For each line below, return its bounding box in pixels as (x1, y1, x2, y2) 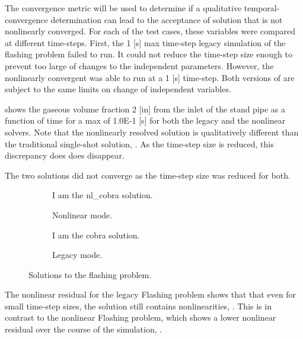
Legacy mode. (52, 248, 103, 261)
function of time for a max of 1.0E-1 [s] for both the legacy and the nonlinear (5, 114, 286, 127)
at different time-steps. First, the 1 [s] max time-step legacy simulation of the (5, 36, 286, 49)
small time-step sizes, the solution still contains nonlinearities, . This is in (5, 299, 272, 312)
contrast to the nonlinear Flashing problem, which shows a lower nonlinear (5, 311, 276, 324)
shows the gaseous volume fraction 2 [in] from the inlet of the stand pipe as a (5, 102, 286, 115)
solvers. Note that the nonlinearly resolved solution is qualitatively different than (5, 125, 299, 138)
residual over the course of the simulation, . (5, 323, 162, 335)
